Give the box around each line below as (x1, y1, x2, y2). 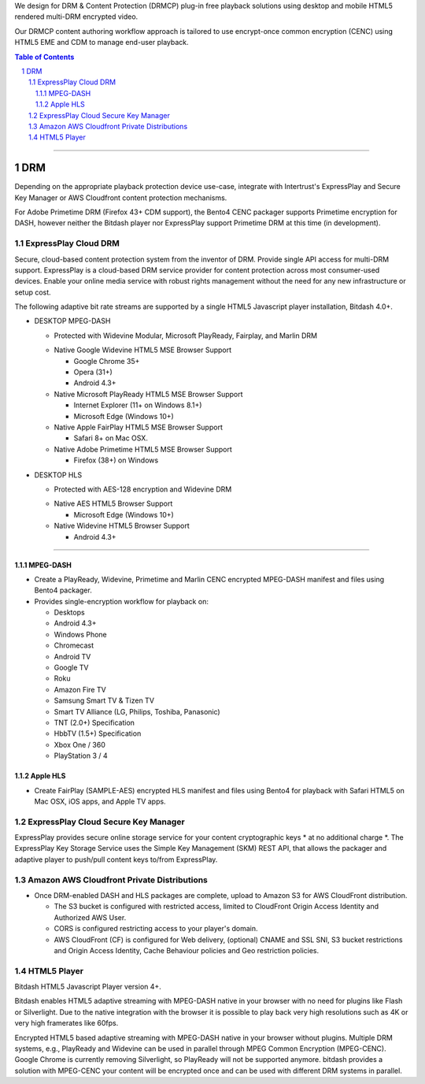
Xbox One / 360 (54, 740, 106, 749)
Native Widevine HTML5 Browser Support (54, 521, 190, 531)
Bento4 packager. (34, 585, 92, 595)
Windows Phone (54, 629, 108, 639)
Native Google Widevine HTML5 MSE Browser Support (54, 345, 232, 355)
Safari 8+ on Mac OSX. (73, 433, 149, 443)
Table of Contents (14, 52, 75, 61)
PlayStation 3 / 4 (54, 751, 108, 760)
